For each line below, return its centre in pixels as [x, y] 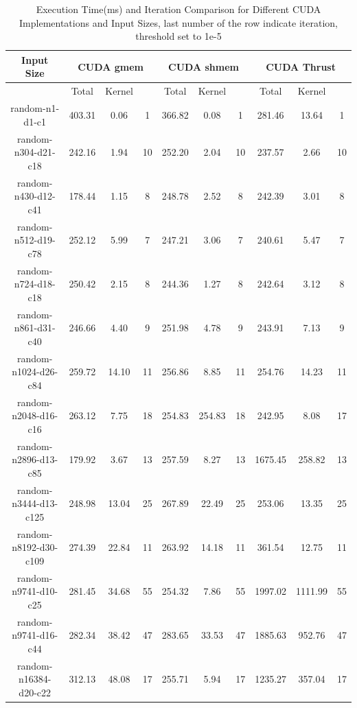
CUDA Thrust [301, 66]
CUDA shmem [204, 66]
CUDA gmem [111, 66]
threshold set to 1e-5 [178, 36]
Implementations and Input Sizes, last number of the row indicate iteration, [178, 22]
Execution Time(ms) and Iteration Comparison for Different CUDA [178, 9]
